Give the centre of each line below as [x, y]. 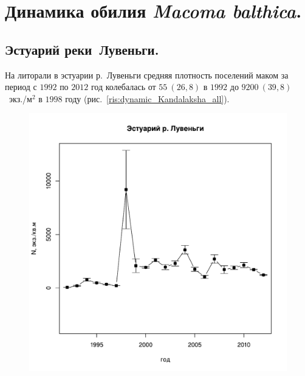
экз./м [20, 98]
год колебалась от [123, 87]
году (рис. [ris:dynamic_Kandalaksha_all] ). [147, 98]
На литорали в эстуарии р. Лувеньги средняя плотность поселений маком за [147, 75]
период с [21, 87]
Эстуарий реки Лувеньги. [82, 49]
